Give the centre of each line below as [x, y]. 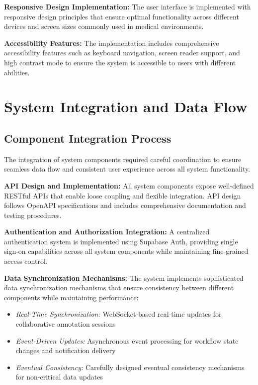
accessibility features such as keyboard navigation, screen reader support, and [122, 53]
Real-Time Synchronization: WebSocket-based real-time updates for [119, 314]
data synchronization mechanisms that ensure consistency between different [119, 288]
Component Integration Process [88, 138]
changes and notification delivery [66, 350]
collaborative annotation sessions [66, 324]
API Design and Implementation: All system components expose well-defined [129, 185]
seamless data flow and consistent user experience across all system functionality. [127, 169]
